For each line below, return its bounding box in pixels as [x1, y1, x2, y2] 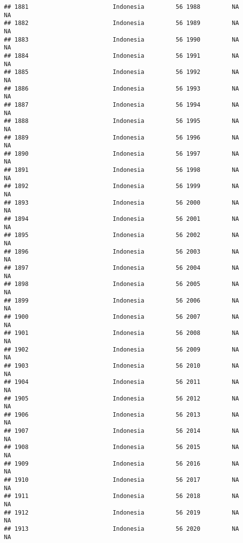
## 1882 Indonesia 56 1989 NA [4, 20, 239, 27]
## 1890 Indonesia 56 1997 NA [4, 150, 239, 157]
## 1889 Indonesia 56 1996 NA [4, 134, 239, 141]
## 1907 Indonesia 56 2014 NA [4, 427, 239, 435]
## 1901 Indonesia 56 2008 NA [4, 330, 239, 337]
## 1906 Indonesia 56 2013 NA [4, 411, 239, 418]
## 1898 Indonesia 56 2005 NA [4, 281, 239, 288]
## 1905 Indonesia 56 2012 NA [4, 395, 239, 402]
